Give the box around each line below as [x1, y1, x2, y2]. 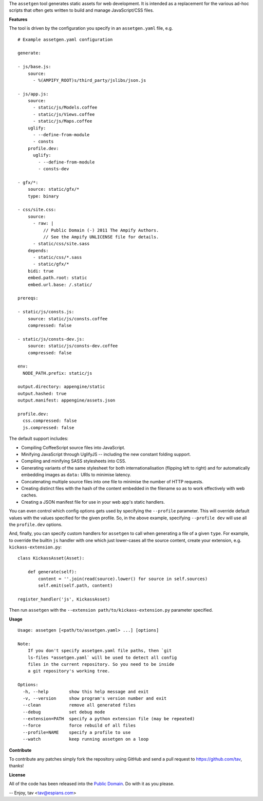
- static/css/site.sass [33, 241, 90, 247]
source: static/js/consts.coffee [27, 316, 108, 321]
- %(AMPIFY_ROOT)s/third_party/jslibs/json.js [33, 77, 146, 83]
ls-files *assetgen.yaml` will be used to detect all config [27, 655, 177, 660]
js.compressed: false [22, 425, 75, 430]
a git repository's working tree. [27, 668, 111, 674]
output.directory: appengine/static [18, 384, 105, 389]
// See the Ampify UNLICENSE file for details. [43, 234, 159, 239]
